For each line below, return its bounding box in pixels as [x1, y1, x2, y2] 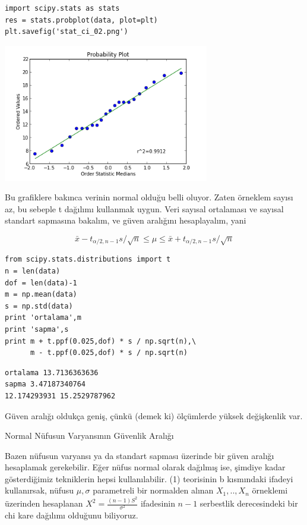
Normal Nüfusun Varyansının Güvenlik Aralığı [5, 429, 174, 442]
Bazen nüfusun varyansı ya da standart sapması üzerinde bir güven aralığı [5, 449, 274, 461]
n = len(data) [5, 266, 61, 275]
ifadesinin [140, 497, 175, 509]
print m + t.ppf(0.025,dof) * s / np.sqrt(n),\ [5, 337, 197, 345]
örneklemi [252, 484, 288, 496]
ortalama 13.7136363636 [5, 368, 99, 377]
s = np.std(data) [5, 301, 73, 310]
